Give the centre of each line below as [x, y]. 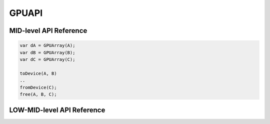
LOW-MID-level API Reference [57, 110]
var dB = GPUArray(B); [47, 53]
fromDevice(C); [38, 87]
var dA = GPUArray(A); [47, 46]
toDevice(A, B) [38, 73]
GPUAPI [26, 13]
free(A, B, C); [38, 94]
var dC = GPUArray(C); [47, 59]
